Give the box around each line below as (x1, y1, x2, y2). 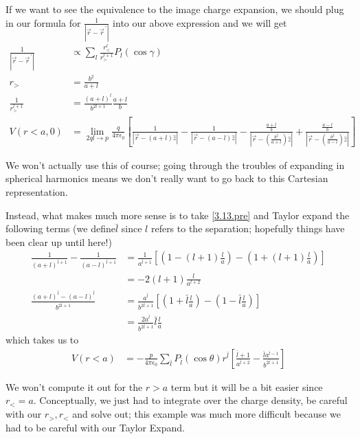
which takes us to (5, 333, 79, 347)
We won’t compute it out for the (5, 379, 143, 394)
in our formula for (5, 15, 81, 30)
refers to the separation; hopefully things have (150, 221, 345, 236)
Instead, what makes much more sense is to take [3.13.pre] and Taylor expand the (5, 207, 350, 222)
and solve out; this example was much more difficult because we (72, 407, 341, 421)
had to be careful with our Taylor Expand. (5, 420, 185, 434)
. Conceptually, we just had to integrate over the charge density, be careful (33, 393, 348, 407)
